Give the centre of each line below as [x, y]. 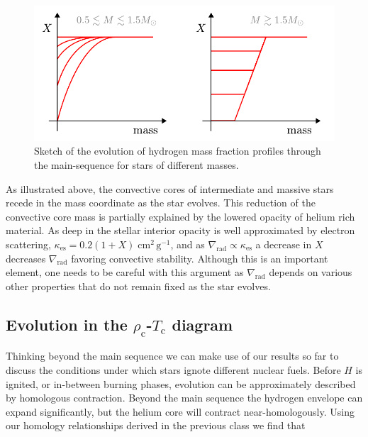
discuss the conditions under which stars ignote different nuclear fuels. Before [173, 369]
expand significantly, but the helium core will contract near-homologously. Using [180, 411]
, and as [188, 244]
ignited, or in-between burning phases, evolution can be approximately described [181, 383]
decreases [26, 258]
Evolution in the [67, 324]
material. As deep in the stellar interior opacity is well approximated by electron [180, 230]
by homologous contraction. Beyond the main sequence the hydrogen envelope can [184, 398]
